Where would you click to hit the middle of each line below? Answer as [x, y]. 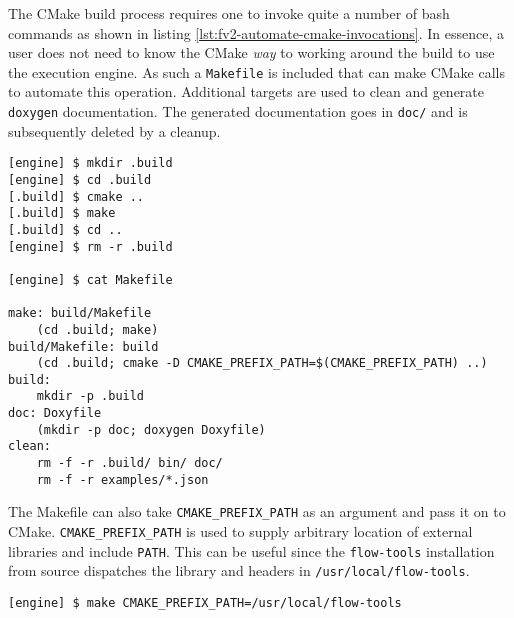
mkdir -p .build [90, 396]
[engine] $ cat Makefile [90, 279]
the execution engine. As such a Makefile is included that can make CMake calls [256, 71]
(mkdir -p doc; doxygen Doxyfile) [151, 429]
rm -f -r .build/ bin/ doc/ [129, 463]
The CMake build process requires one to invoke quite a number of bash [229, 13]
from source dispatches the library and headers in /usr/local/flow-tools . [239, 570]
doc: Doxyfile [55, 413]
